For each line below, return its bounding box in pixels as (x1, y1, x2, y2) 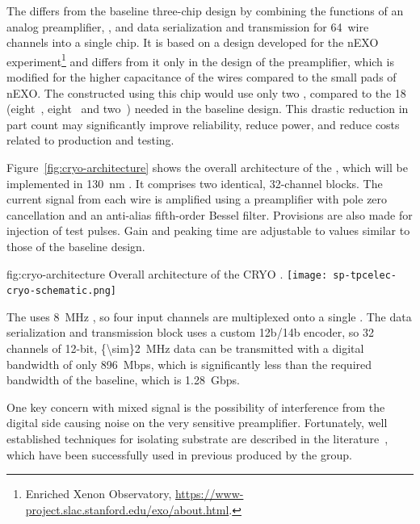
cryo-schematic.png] (6, 285, 117, 297)
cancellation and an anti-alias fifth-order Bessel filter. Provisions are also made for (6, 206, 413, 223)
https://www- (174, 485, 244, 502)
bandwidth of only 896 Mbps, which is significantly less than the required (6, 355, 372, 372)
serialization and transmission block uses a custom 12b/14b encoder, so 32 (6, 324, 374, 341)
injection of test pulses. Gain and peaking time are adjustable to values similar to (6, 222, 410, 239)
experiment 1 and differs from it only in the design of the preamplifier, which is (6, 50, 394, 69)
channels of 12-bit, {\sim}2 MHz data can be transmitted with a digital (6, 340, 364, 357)
